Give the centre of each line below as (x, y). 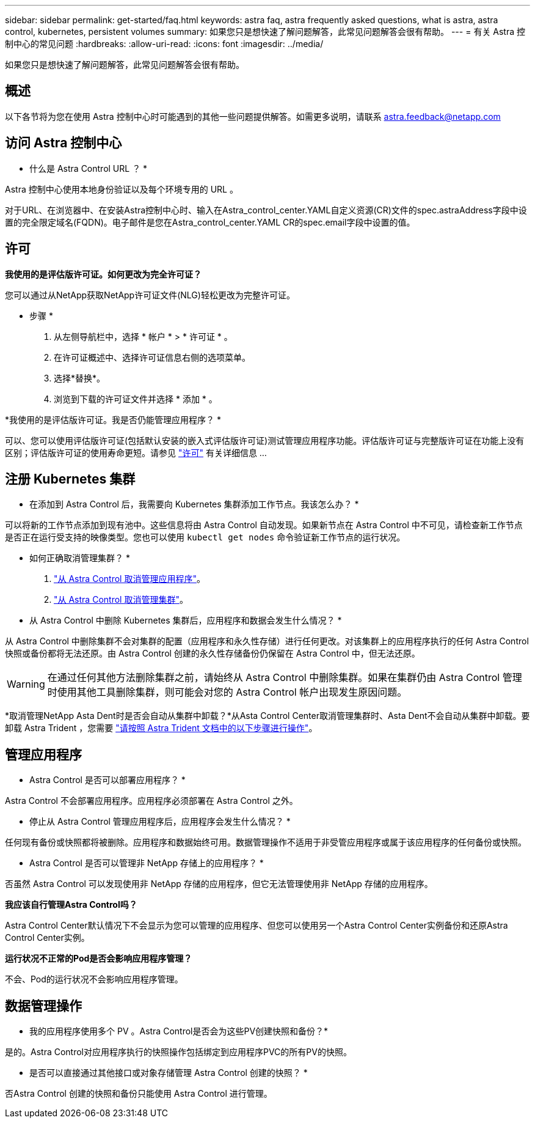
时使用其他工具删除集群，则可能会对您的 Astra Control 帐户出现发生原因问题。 (227, 692)
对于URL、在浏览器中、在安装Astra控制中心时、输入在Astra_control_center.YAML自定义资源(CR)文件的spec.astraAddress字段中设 (266, 210)
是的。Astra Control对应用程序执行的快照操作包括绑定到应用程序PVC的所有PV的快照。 (178, 1052)
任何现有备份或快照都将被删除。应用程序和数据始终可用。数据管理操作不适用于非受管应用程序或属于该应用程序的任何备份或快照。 (266, 842)
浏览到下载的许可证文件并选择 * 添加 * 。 (136, 399)
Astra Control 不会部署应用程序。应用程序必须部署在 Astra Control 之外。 (151, 801)
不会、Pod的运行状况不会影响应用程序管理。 (94, 979)
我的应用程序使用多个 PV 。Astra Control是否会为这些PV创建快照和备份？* (179, 1031)
